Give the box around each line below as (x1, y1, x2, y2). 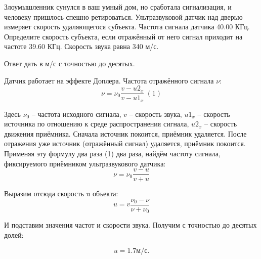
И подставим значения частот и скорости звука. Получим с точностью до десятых (4, 220, 257, 230)
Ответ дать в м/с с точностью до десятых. (4, 58, 135, 68)
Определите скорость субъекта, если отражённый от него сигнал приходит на (4, 31, 243, 41)
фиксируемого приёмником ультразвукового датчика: (4, 158, 166, 168)
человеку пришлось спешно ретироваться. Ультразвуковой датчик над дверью (4, 11, 243, 22)
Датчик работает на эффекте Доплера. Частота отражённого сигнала (4, 75, 214, 85)
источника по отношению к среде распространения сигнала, (4, 118, 189, 129)
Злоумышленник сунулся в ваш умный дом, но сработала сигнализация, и (4, 2, 232, 12)
